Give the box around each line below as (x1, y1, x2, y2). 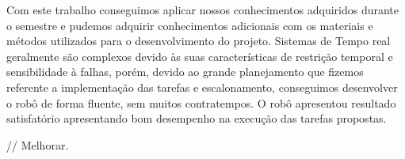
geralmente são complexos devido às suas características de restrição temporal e (6, 47, 393, 64)
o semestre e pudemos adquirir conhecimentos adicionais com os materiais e (6, 17, 373, 33)
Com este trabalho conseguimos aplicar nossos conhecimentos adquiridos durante (6, 2, 399, 17)
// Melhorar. (6, 136, 69, 153)
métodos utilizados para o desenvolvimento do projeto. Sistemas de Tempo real (6, 32, 391, 49)
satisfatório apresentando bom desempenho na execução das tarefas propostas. (6, 110, 387, 127)
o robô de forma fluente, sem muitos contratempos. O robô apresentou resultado (6, 94, 396, 111)
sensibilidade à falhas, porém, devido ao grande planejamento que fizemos (6, 63, 364, 80)
